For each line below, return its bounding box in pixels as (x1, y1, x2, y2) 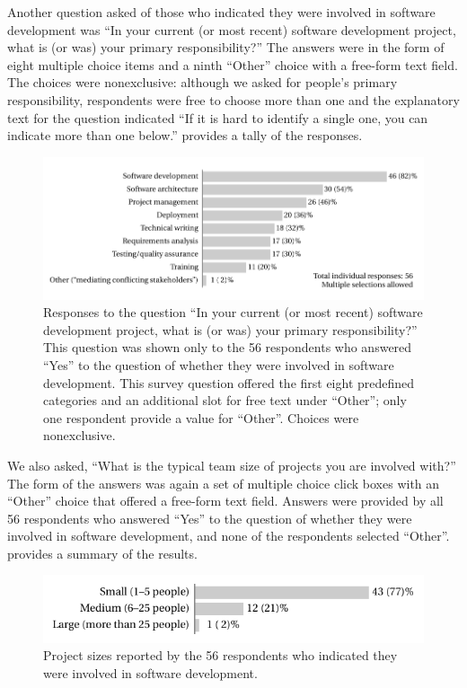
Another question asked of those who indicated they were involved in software (7, 3, 436, 21)
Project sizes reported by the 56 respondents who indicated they (43, 646, 398, 665)
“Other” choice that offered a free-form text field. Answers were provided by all (7, 491, 444, 510)
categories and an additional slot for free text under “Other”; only (43, 391, 407, 410)
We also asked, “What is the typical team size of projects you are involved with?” (7, 455, 456, 474)
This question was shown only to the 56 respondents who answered (43, 338, 412, 357)
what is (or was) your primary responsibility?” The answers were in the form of (7, 38, 445, 57)
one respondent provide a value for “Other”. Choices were (43, 408, 359, 427)
